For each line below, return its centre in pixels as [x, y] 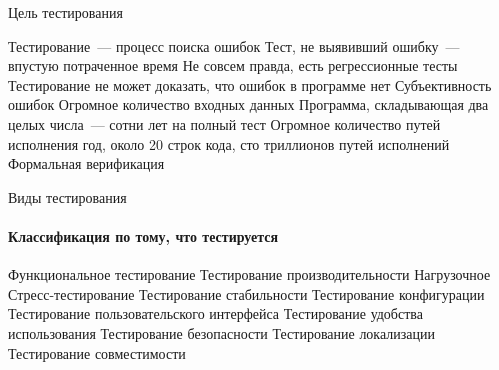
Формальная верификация [86, 163]
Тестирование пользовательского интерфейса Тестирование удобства [215, 313]
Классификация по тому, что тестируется [143, 235]
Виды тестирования [67, 196]
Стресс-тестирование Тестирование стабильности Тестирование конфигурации [246, 293]
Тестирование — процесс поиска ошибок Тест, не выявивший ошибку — [234, 45]
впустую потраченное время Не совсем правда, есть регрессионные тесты [233, 65]
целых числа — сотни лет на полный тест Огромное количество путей [224, 123]
